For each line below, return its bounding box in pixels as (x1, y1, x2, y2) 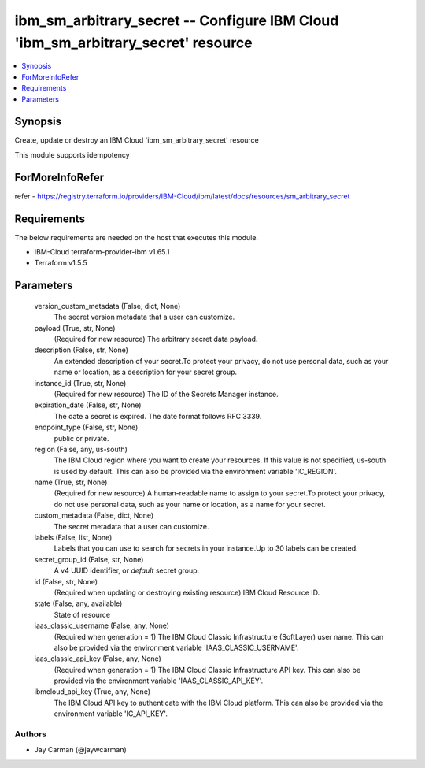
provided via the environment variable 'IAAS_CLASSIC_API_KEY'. (54, 676, 264, 685)
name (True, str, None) (34, 477, 108, 488)
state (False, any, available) (34, 599, 123, 608)
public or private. (54, 433, 109, 443)
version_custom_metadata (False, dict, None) (34, 301, 181, 310)
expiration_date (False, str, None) (34, 400, 142, 410)
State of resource (54, 610, 111, 619)
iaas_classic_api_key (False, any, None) (34, 654, 161, 663)
